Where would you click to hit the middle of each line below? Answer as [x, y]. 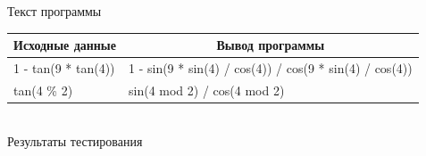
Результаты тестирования [75, 141]
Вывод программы [271, 45]
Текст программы [54, 11]
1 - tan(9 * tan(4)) [64, 67]
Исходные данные [65, 45]
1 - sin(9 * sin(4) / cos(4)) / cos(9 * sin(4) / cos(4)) [271, 67]
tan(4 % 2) [43, 90]
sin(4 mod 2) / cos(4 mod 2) [207, 90]
